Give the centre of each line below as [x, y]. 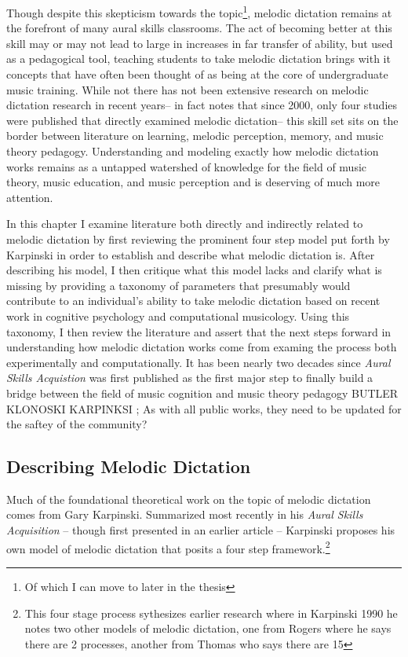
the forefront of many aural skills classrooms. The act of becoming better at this [199, 28]
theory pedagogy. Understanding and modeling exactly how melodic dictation [193, 151]
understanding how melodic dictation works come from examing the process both [202, 347]
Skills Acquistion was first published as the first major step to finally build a [190, 378]
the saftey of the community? [77, 424]
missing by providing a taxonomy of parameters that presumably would [178, 285]
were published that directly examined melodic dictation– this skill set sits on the [202, 120]
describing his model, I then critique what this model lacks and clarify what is [194, 270]
